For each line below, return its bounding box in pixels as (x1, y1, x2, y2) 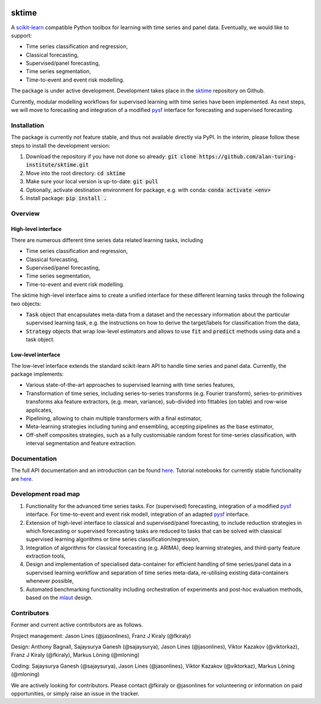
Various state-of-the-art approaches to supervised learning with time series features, (26, 381, 235, 389)
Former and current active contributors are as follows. (11, 621, 143, 628)
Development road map (11, 490, 80, 498)
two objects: (11, 300, 42, 307)
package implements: (11, 370, 64, 377)
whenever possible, (26, 577, 74, 584)
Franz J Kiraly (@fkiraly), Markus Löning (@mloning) (11, 652, 140, 659)
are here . (11, 475, 33, 482)
